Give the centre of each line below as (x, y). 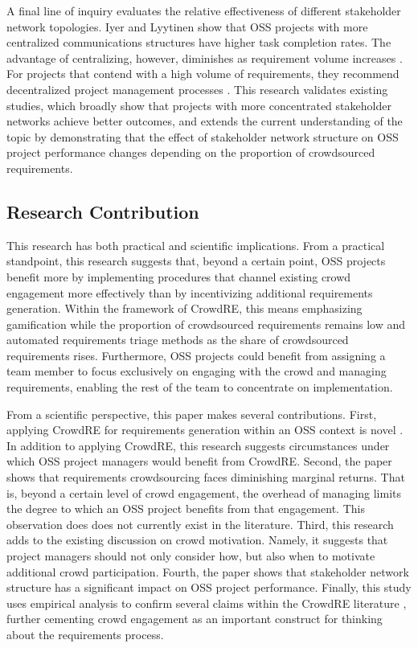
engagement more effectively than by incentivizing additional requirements (190, 292)
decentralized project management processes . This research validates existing (197, 89)
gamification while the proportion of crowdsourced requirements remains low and (206, 324)
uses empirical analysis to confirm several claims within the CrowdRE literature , (207, 603)
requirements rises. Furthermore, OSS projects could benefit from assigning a (196, 355)
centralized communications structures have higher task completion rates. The (199, 42)
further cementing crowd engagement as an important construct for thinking (195, 619)
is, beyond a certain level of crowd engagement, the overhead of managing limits (204, 492)
